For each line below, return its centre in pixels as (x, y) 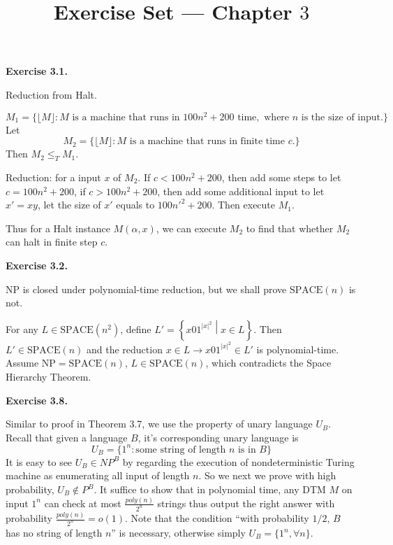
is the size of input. (342, 117)
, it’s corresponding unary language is (218, 437)
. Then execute (244, 205)
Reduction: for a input (53, 177)
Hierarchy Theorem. (49, 376)
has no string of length (54, 532)
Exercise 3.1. (37, 71)
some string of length (181, 450)
